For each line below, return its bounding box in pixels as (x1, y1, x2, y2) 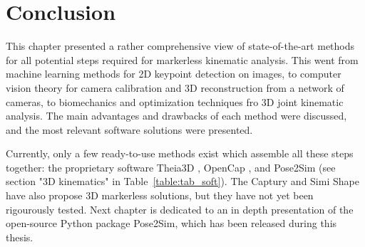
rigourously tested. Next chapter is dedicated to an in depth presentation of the (6, 201, 354, 216)
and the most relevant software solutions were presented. (6, 122, 253, 137)
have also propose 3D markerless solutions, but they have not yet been (6, 188, 314, 203)
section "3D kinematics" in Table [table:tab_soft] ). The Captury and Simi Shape (6, 174, 359, 189)
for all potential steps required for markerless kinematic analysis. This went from (6, 52, 359, 67)
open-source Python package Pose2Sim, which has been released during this (6, 216, 337, 231)
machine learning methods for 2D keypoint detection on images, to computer (6, 66, 341, 81)
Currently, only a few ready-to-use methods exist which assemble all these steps (6, 146, 354, 161)
